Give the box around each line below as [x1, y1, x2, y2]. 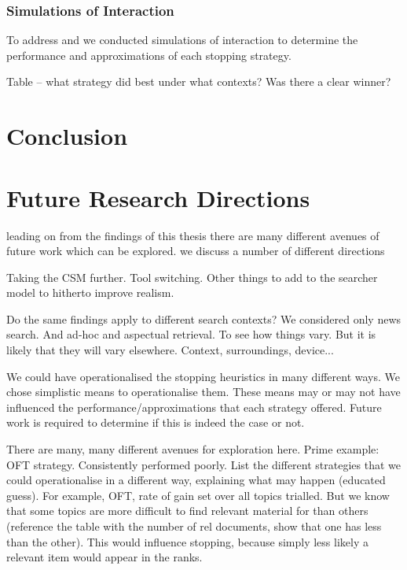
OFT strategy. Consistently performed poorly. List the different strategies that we [6, 456, 401, 472]
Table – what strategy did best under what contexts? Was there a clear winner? [6, 73, 391, 90]
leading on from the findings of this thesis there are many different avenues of [6, 227, 379, 243]
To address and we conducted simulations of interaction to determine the [6, 31, 358, 48]
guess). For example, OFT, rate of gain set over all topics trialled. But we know [6, 487, 390, 503]
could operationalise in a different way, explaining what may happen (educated [6, 472, 386, 488]
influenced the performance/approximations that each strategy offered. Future [6, 398, 382, 415]
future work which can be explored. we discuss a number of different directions [6, 242, 385, 259]
